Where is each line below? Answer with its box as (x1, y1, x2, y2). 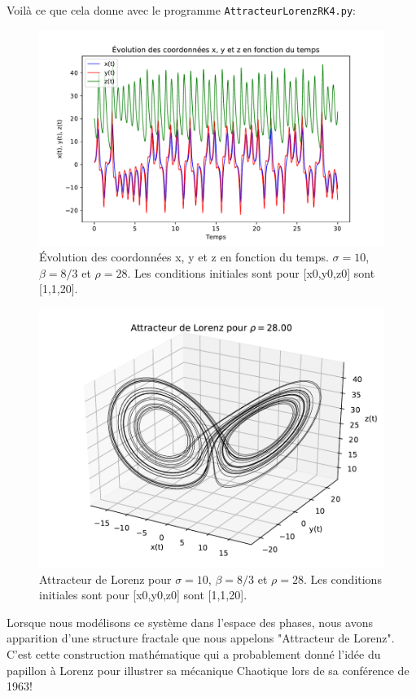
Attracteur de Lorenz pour (39, 570, 172, 587)
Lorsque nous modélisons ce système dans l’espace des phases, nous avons (7, 613, 373, 630)
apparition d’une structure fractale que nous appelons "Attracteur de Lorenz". (7, 629, 395, 647)
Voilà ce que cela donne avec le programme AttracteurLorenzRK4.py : (7, 2, 356, 18)
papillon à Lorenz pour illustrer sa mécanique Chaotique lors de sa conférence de (7, 661, 409, 678)
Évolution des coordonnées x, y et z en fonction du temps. (39, 248, 329, 265)
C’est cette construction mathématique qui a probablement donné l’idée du (7, 646, 381, 662)
